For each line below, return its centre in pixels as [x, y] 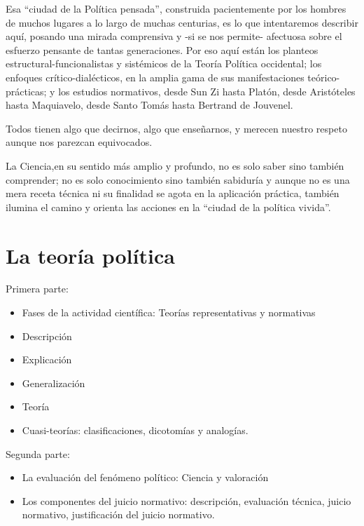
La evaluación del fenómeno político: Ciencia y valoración [145, 477]
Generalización [54, 383]
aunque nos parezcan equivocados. [79, 142]
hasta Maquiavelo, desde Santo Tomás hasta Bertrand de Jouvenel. [149, 105]
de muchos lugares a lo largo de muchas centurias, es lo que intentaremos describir [182, 22]
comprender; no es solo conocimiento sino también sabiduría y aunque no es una [178, 179]
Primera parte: [37, 289]
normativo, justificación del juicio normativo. [118, 514]
